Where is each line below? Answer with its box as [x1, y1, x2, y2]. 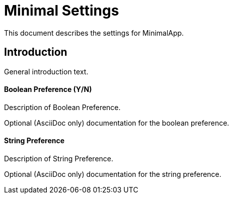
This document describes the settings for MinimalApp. [4, 28, 184, 37]
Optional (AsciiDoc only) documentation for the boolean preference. [4, 118, 229, 127]
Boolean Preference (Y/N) [4, 85, 92, 94]
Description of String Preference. [4, 154, 114, 163]
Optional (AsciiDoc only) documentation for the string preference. [4, 170, 221, 179]
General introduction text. [4, 67, 89, 76]
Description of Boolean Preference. [4, 103, 121, 112]
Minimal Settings [4, 2, 119, 19]
